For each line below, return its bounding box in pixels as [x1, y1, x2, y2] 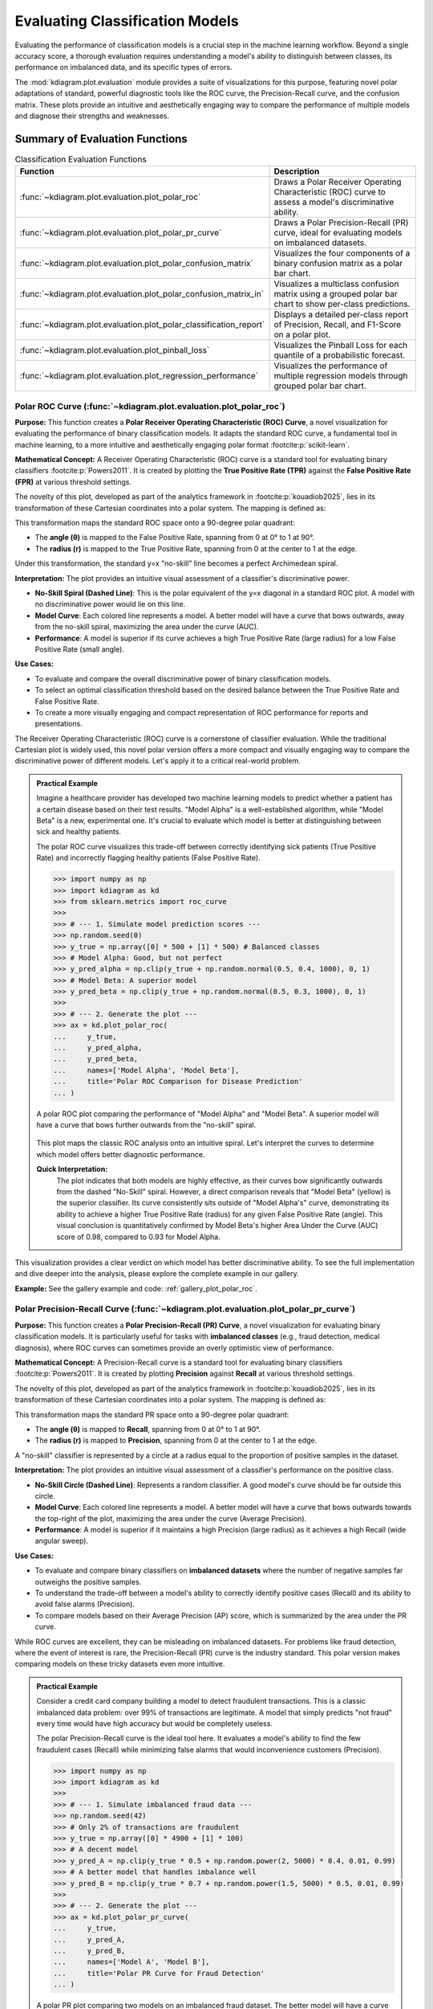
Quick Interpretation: [36, 1164, 108, 1174]
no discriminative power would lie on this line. [34, 599, 186, 609]
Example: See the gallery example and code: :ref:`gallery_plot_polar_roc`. [14, 1283, 257, 1293]
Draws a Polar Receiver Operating [273, 177, 402, 188]
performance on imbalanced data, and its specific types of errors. [14, 63, 233, 72]
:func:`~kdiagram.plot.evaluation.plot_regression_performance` [19, 370, 259, 382]
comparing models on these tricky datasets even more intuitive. [14, 1659, 225, 1669]
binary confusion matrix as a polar [273, 258, 403, 269]
